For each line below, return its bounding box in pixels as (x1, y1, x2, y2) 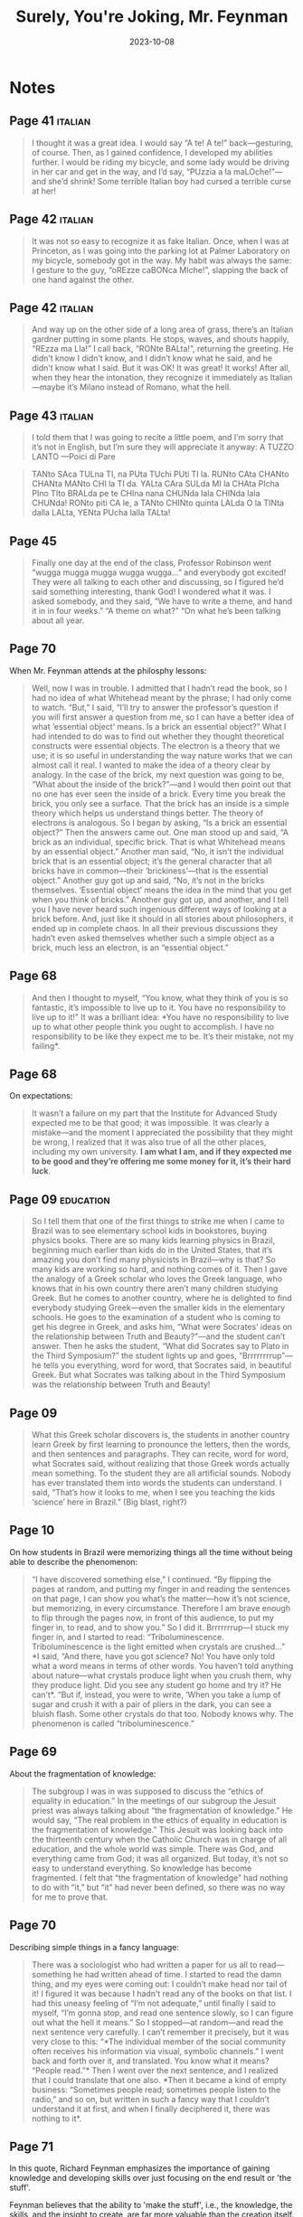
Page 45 (9, 533, 57, 549)
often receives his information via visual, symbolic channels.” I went (31, 2045, 284, 2056)
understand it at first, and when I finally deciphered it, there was (31, 2103, 270, 2114)
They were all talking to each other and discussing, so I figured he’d (31, 577, 284, 587)
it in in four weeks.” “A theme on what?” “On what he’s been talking (31, 606, 281, 616)
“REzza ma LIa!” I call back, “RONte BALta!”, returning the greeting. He (31, 344, 294, 354)
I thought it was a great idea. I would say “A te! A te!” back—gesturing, (31, 137, 294, 148)
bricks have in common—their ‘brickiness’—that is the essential (31, 865, 269, 876)
